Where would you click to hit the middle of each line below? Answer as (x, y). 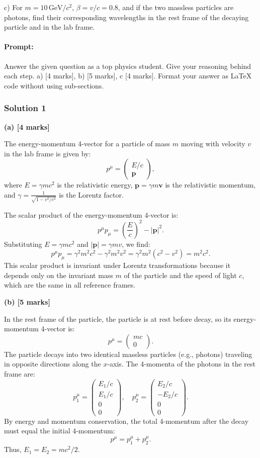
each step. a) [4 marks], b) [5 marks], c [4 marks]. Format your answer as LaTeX (128, 76)
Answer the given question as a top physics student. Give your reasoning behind (128, 66)
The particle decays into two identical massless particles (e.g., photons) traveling (128, 354)
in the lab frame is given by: (48, 153)
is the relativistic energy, (95, 185)
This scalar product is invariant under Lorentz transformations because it (117, 265)
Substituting (23, 244)
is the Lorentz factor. (91, 194)
